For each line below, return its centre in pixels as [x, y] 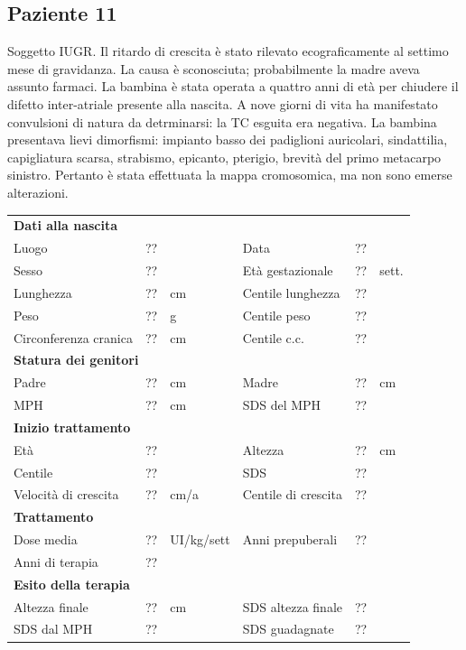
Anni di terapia [56, 561]
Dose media [46, 539]
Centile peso [276, 315]
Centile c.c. [273, 337]
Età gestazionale [288, 269]
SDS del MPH [282, 405]
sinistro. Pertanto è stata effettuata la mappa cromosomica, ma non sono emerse [230, 175]
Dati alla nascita [66, 225]
